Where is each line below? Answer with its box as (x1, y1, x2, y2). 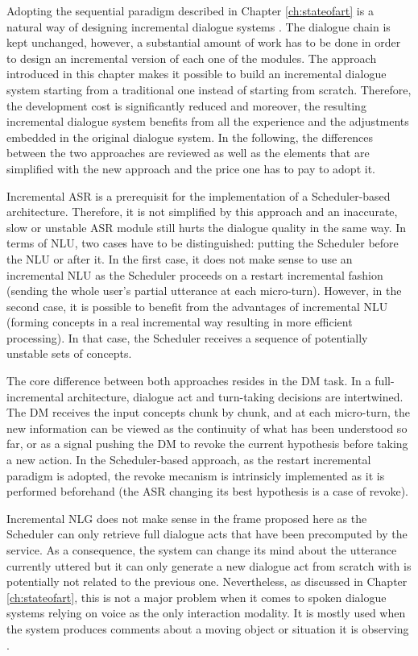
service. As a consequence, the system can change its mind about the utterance (6, 542, 397, 558)
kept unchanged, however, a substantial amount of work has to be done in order (6, 34, 401, 51)
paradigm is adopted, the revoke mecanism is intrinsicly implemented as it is (6, 467, 385, 484)
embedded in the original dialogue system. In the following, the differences (6, 128, 373, 145)
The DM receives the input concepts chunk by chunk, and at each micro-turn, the (6, 404, 410, 421)
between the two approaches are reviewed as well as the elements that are (6, 144, 370, 161)
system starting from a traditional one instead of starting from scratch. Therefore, (6, 81, 412, 98)
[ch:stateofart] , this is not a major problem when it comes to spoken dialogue (6, 588, 387, 605)
